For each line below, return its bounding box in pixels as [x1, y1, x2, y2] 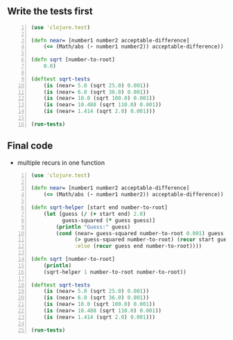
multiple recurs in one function [17, 158, 105, 167]
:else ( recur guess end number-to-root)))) [74, 243, 202, 250]
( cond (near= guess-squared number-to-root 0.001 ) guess [55, 230, 224, 237]
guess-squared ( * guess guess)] [62, 216, 156, 224]
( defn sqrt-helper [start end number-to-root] [31, 204, 169, 211]
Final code [7, 140, 53, 152]
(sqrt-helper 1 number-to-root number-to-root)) [43, 269, 187, 275]
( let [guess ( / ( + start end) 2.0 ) [43, 210, 146, 217]
